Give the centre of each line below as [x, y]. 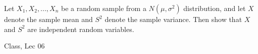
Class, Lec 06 [24, 46]
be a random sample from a [104, 8]
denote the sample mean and [48, 19]
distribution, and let [215, 8]
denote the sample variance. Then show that [173, 19]
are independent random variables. [81, 29]
